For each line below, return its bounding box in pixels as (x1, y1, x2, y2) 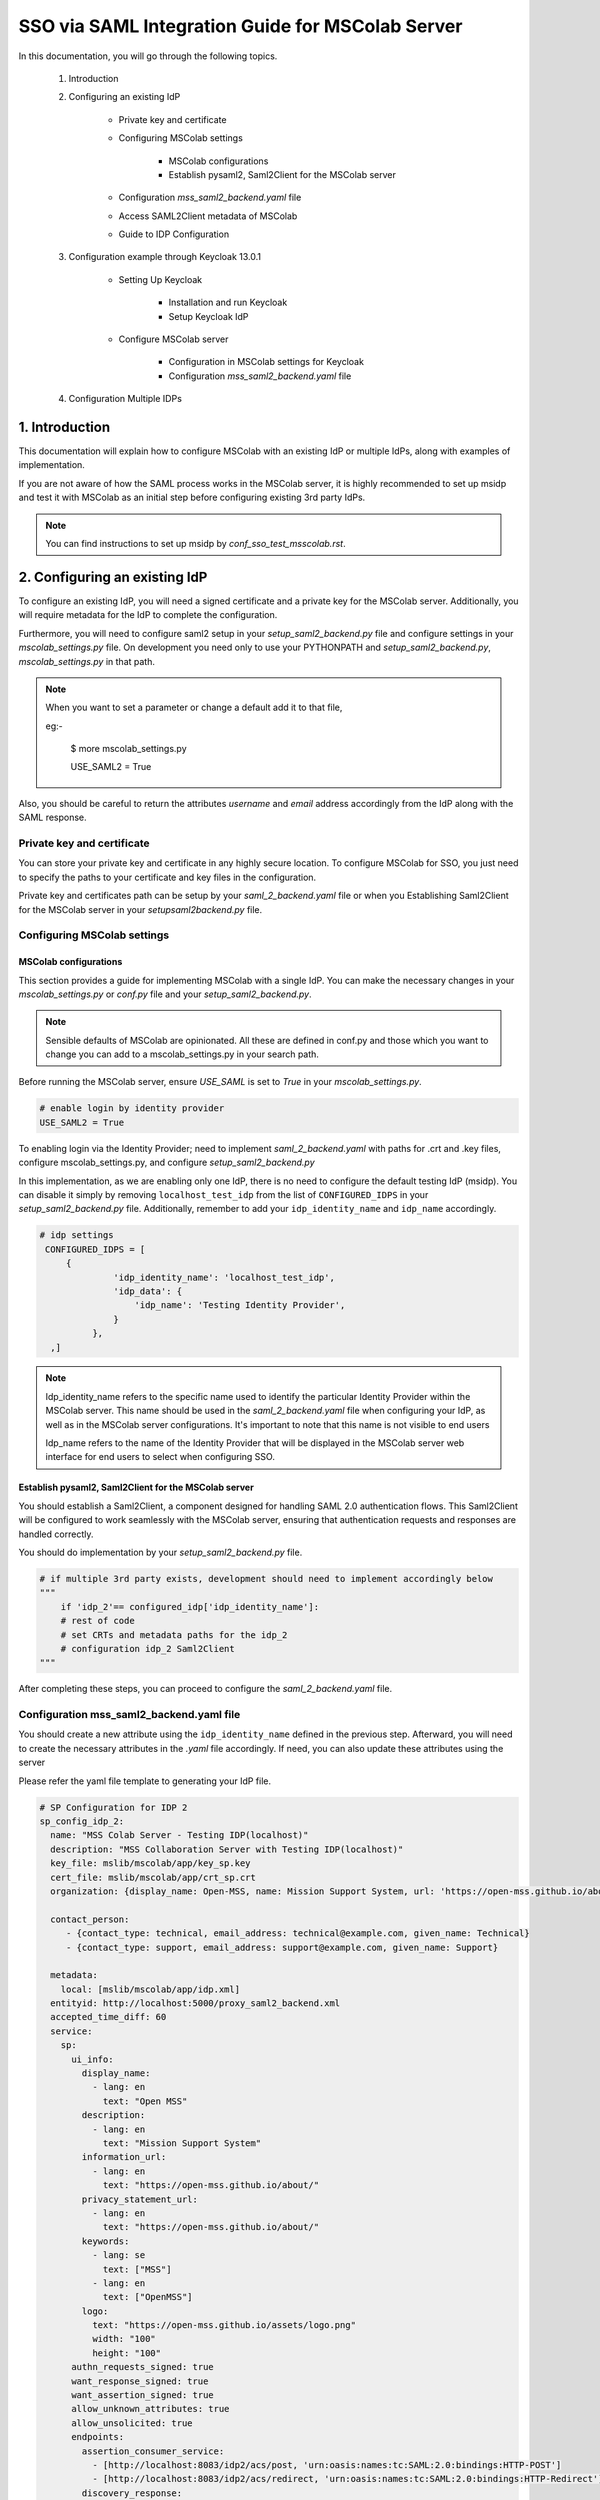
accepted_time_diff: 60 (50, 2011, 167, 2023)
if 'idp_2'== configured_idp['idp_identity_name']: (60, 1601, 320, 1612)
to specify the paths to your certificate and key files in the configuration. (18, 871, 317, 883)
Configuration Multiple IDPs (68, 393, 182, 405)
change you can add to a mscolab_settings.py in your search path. (45, 1048, 320, 1060)
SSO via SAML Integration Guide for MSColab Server (18, 15, 463, 37)
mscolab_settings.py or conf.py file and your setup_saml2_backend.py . (18, 988, 312, 1000)
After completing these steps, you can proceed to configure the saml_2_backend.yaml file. (18, 1683, 393, 1695)
